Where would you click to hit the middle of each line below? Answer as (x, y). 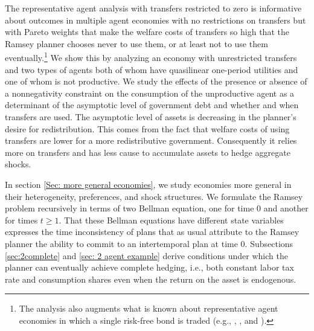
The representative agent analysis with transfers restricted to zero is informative (153, 8)
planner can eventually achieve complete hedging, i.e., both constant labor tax (149, 267)
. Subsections (269, 243)
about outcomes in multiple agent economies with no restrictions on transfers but (155, 20)
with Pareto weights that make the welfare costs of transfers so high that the (147, 32)
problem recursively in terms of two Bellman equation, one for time (130, 208)
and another (286, 208)
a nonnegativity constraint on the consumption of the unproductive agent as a (150, 93)
